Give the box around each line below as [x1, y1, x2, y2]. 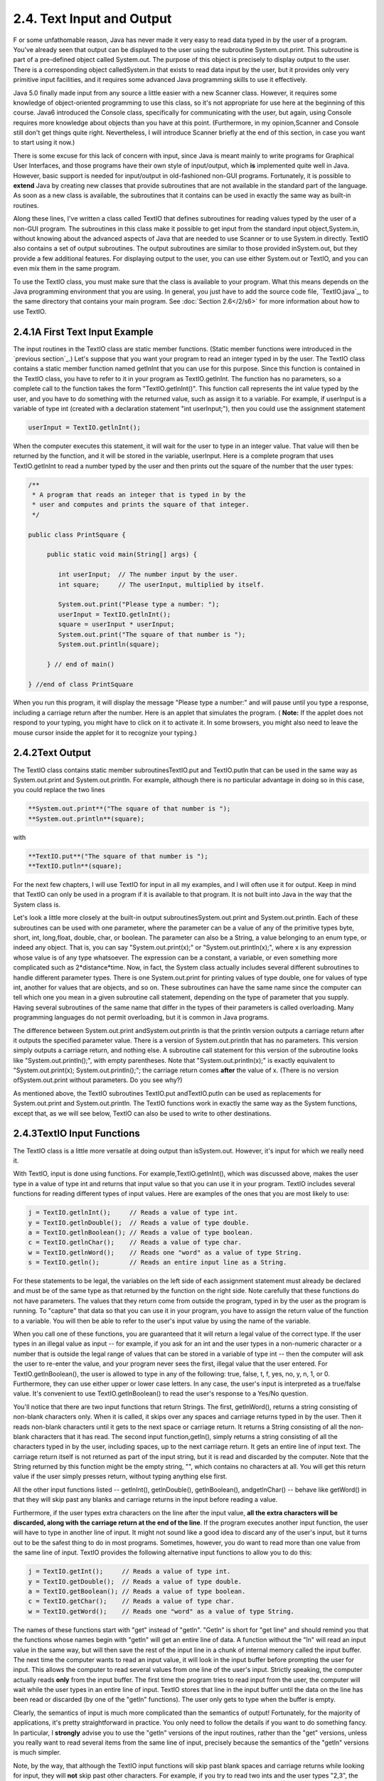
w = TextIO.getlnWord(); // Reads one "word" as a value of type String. [28, 1248, 302, 1257]
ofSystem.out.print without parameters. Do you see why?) [13, 1076, 183, 1084]
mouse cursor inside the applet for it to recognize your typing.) [13, 728, 197, 737]
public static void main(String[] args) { [46, 551, 197, 559]
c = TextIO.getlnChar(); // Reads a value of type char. [28, 1238, 242, 1247]
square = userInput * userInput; [58, 621, 175, 628]
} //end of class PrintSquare [28, 680, 134, 688]
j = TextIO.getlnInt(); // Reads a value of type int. [28, 1208, 238, 1217]
